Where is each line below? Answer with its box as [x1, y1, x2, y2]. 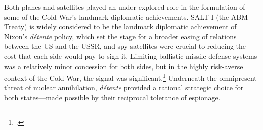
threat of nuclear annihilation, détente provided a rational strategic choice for [4, 82, 244, 93]
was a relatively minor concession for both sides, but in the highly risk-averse [4, 60, 243, 71]
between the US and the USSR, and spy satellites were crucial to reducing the [4, 41, 246, 51]
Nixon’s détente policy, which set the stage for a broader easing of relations [4, 31, 237, 41]
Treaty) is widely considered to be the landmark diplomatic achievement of [4, 21, 237, 32]
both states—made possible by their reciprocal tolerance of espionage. [4, 92, 221, 102]
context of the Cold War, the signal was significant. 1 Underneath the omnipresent [4, 71, 257, 83]
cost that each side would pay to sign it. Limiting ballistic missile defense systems [4, 50, 257, 61]
